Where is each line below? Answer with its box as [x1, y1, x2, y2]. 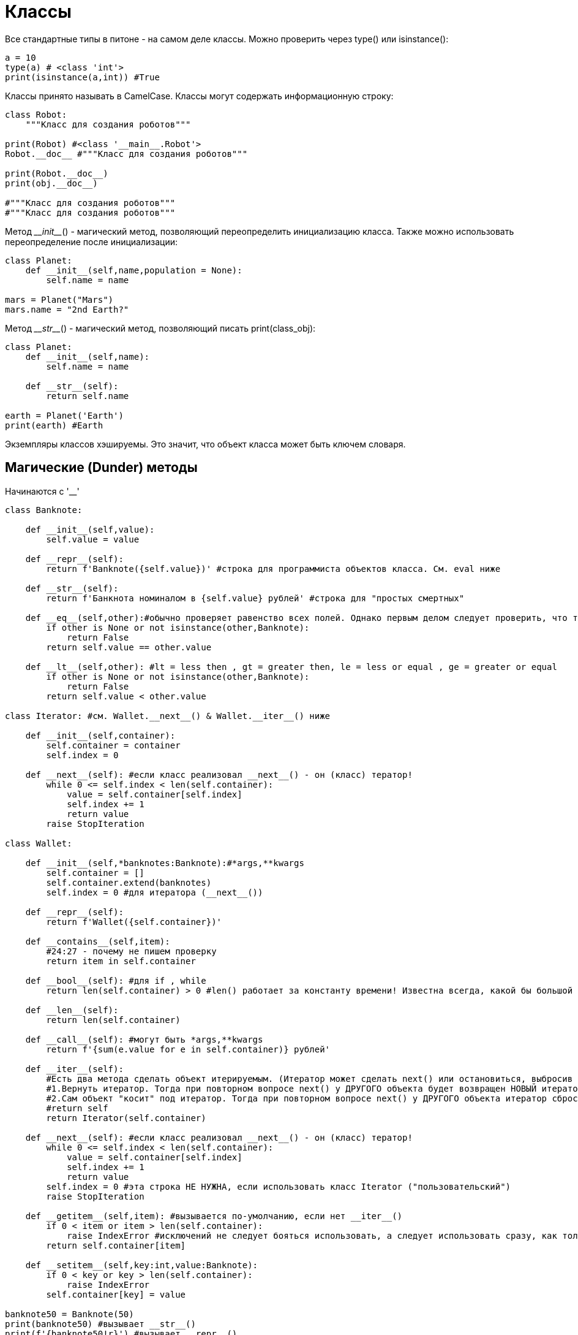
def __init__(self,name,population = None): [25, 265, 242, 275]
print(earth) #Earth [5, 420, 103, 430]
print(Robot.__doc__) [5, 168, 108, 178]
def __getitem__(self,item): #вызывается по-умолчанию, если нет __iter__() [25, 1211, 403, 1221]
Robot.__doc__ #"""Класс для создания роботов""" [5, 148, 248, 159]
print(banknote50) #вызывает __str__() [5, 1318, 196, 1329]
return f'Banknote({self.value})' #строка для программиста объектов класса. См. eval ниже [46, 563, 501, 574]
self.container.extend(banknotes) [46, 877, 212, 888]
